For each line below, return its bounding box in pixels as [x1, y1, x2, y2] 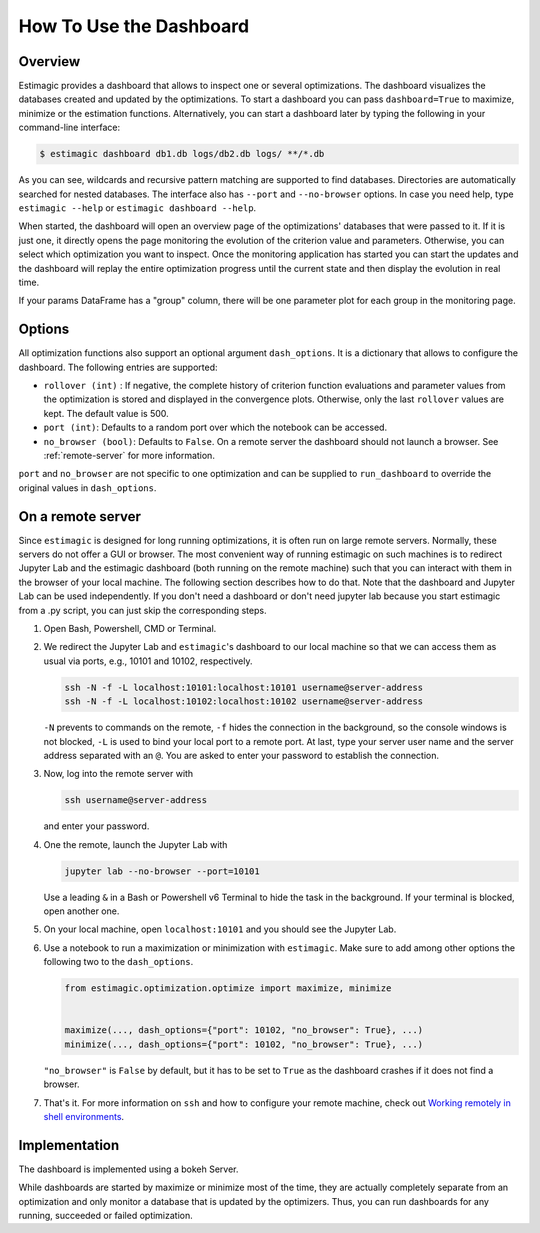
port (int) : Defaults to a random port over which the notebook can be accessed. [43, 421, 388, 434]
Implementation [18, 1136, 120, 1154]
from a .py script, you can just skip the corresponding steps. [18, 604, 267, 616]
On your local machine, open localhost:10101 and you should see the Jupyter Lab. [43, 923, 397, 935]
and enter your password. [43, 820, 150, 832]
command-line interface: [18, 121, 120, 134]
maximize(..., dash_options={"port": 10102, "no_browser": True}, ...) [64, 1025, 424, 1036]
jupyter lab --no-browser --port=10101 [64, 865, 260, 877]
